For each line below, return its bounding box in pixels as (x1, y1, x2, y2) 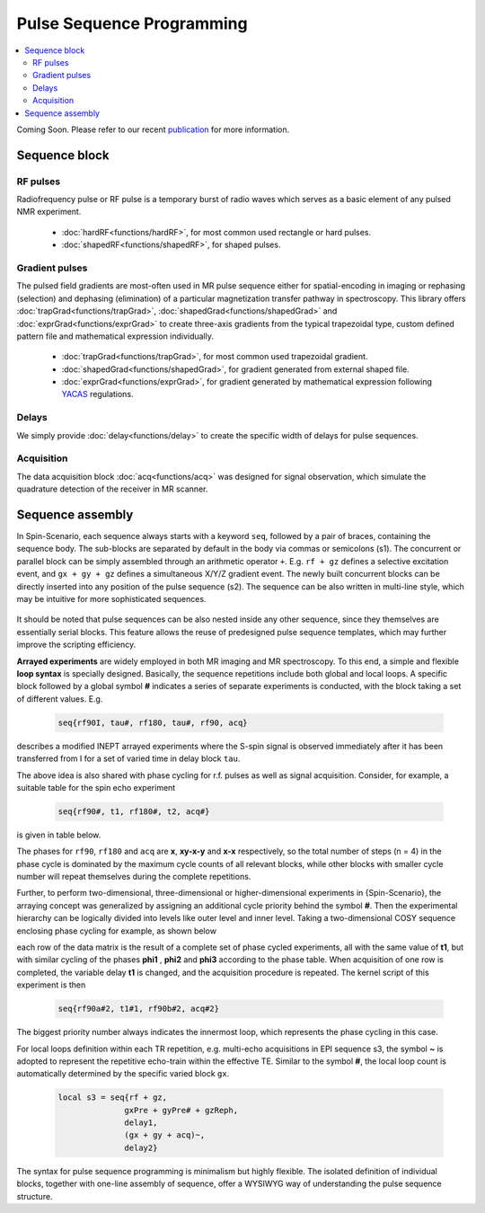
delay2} (124, 1142, 158, 1153)
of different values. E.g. (16, 693, 103, 704)
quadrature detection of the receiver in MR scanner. (16, 483, 208, 494)
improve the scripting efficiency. (16, 639, 137, 651)
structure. (16, 1191, 53, 1201)
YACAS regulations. (61, 389, 134, 400)
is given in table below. (16, 829, 101, 840)
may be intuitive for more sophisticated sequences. (16, 594, 207, 605)
